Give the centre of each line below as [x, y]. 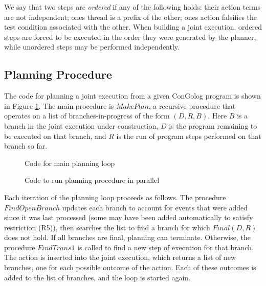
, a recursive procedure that [192, 105]
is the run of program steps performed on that [189, 136]
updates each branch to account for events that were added [155, 207]
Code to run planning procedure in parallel [92, 180]
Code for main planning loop [70, 163]
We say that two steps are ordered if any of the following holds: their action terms [132, 7]
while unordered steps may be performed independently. [92, 47]
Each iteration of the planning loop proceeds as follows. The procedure [115, 197]
